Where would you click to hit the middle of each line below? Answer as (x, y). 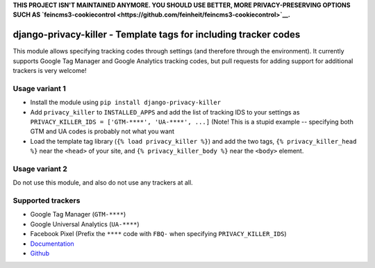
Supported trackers (47, 201)
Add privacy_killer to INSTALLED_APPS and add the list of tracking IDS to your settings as (165, 112)
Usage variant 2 (40, 169)
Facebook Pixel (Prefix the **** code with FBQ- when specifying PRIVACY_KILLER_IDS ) (159, 234)
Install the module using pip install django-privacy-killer (126, 102)
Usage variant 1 (39, 88)
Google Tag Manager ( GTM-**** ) (78, 215)
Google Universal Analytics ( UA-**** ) (85, 224)
